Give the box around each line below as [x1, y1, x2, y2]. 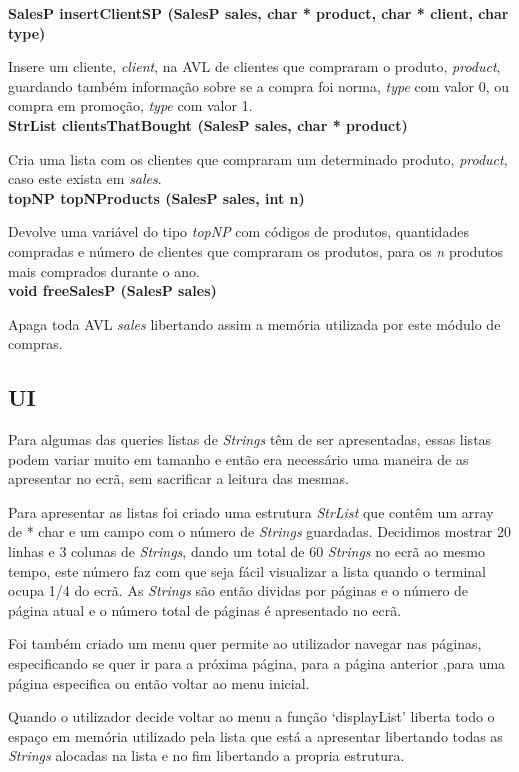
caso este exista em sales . [8, 168, 162, 189]
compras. [8, 333, 63, 354]
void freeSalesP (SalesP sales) [8, 280, 217, 301]
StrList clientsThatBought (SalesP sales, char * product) [8, 114, 408, 135]
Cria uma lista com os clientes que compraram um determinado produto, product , [8, 148, 508, 169]
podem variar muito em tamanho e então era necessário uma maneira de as [8, 448, 469, 469]
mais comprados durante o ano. [8, 260, 200, 281]
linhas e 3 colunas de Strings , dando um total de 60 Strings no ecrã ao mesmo [8, 541, 485, 562]
